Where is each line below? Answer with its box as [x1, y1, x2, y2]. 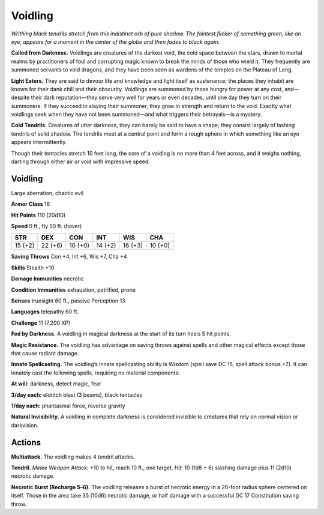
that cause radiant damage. [11, 350, 79, 357]
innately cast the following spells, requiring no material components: [11, 369, 180, 376]
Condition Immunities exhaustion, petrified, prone [11, 286, 136, 294]
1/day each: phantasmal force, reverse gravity [11, 402, 125, 409]
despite [11, 94, 30, 101]
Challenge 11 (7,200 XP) [11, 319, 71, 327]
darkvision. [11, 421, 39, 429]
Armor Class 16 [11, 200, 50, 208]
